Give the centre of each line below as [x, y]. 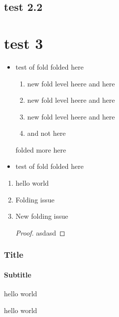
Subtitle [18, 274]
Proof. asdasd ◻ [40, 232]
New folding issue [42, 216]
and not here [46, 133]
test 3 [24, 43]
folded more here [41, 149]
